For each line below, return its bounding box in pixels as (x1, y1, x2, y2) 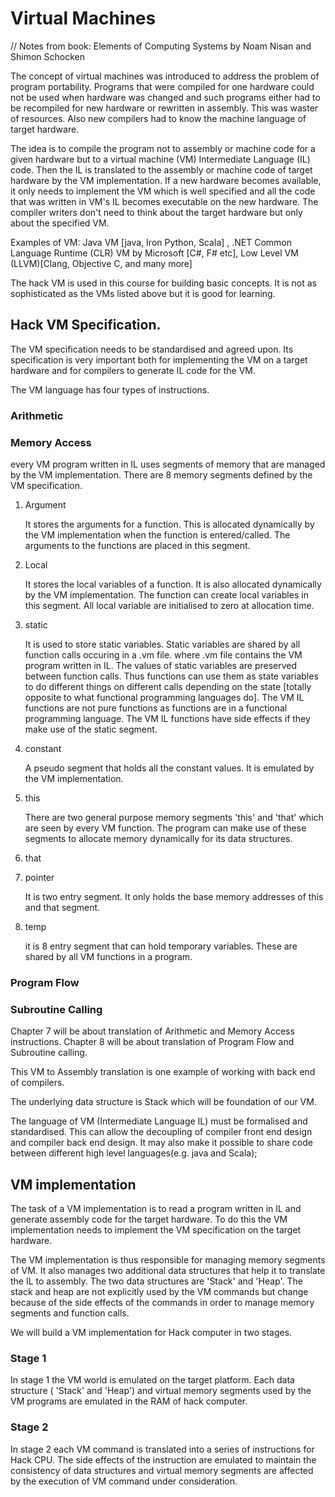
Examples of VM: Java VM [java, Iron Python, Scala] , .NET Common (10, 236, 293, 248)
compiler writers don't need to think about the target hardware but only (10, 206, 303, 218)
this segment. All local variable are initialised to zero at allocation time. (24, 599, 315, 611)
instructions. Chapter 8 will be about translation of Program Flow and (10, 1036, 295, 1048)
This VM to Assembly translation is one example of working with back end (10, 1066, 316, 1078)
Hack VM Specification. (10, 317, 162, 334)
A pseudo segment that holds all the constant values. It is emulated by (24, 762, 315, 774)
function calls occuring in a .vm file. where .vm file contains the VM (24, 648, 303, 661)
